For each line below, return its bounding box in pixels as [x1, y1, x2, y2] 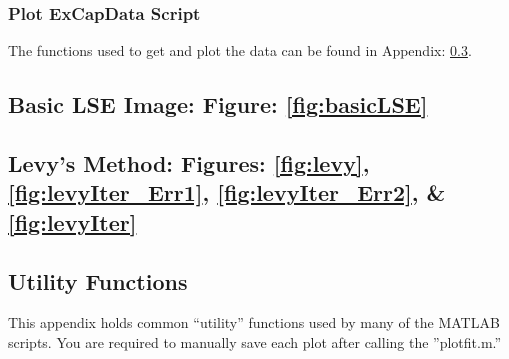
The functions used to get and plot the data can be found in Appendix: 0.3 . [8, 40, 472, 61]
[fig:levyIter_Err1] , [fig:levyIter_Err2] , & [8, 177, 446, 208]
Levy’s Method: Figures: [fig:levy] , [8, 147, 370, 178]
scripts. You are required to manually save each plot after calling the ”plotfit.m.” [8, 331, 502, 352]
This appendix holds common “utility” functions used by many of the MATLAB [8, 312, 500, 333]
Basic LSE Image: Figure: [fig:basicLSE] [8, 89, 428, 120]
